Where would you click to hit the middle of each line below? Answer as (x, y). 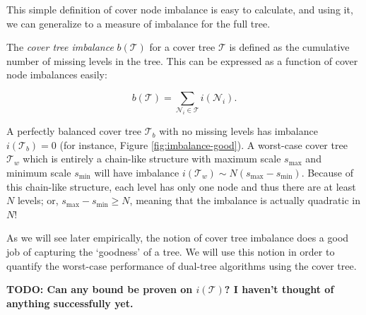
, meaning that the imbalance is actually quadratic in (245, 200)
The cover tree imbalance (60, 47)
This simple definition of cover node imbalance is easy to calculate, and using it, (180, 9)
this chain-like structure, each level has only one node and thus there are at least (181, 186)
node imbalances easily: (57, 75)
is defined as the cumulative (289, 47)
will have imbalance (137, 173)
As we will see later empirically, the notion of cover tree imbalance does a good (178, 238)
